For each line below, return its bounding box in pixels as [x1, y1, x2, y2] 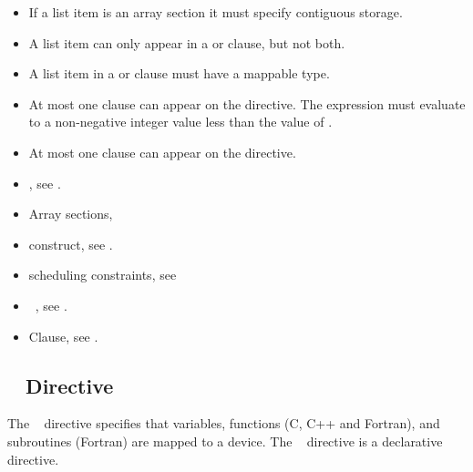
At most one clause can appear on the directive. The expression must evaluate [28, 94, 466, 113]
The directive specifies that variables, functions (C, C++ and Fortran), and [7, 414, 440, 433]
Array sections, [28, 204, 113, 223]
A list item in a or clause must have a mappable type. [28, 64, 330, 83]
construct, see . [28, 234, 113, 253]
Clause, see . [28, 326, 98, 345]
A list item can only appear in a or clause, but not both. [28, 33, 345, 52]
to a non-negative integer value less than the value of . [28, 112, 333, 131]
